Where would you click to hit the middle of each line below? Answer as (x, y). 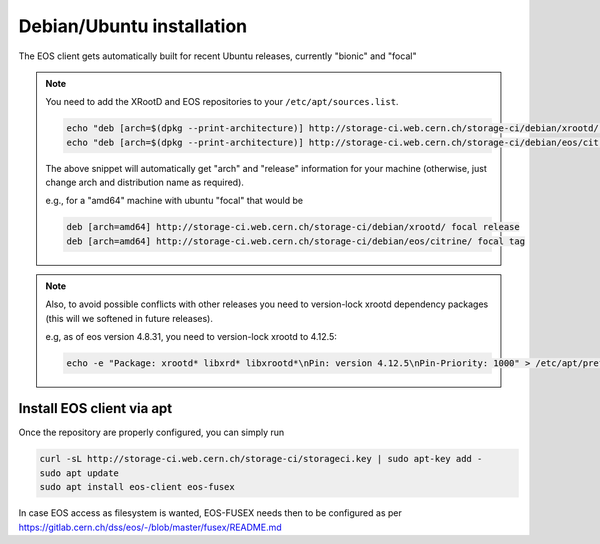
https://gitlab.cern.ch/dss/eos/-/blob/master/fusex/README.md (150, 527)
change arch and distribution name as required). (145, 182)
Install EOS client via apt (95, 408)
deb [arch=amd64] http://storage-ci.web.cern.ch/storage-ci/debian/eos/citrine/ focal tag (295, 241)
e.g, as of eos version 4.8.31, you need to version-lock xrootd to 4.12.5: (191, 336)
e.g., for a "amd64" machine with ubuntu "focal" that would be (174, 201)
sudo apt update (79, 473)
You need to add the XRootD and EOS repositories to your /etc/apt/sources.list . (222, 102)
